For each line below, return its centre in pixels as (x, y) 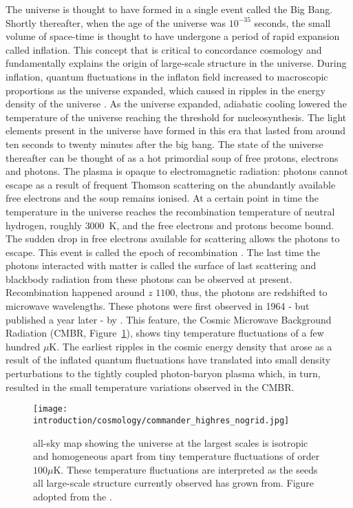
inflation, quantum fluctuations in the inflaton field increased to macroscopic (167, 76)
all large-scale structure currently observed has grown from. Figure (174, 483)
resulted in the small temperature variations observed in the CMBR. (150, 387)
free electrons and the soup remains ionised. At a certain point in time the (162, 198)
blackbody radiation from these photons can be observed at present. (149, 278)
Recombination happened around (75, 292)
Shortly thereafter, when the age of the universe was (116, 22)
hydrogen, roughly (44, 225)
